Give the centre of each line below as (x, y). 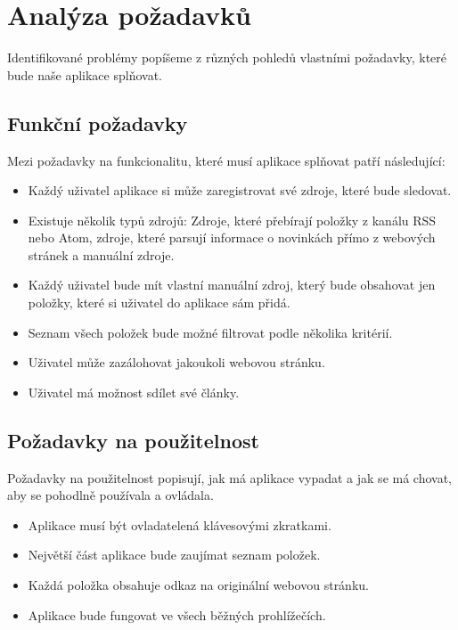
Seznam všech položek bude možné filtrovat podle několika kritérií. (210, 332)
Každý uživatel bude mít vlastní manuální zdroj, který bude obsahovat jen (232, 285)
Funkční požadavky (98, 123)
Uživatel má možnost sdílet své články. (134, 392)
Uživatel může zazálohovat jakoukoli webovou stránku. (176, 362)
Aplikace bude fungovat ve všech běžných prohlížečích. (177, 614)
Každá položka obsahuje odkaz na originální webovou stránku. (198, 585)
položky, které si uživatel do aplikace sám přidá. (159, 303)
